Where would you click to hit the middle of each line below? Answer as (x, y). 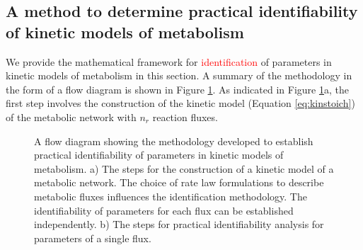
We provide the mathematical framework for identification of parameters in (169, 61)
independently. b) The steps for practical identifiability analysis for (179, 224)
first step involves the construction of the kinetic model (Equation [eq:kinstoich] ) (180, 103)
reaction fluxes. (185, 117)
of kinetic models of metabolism (125, 32)
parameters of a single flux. (93, 238)
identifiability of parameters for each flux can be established (164, 210)
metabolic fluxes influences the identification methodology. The (171, 196)
